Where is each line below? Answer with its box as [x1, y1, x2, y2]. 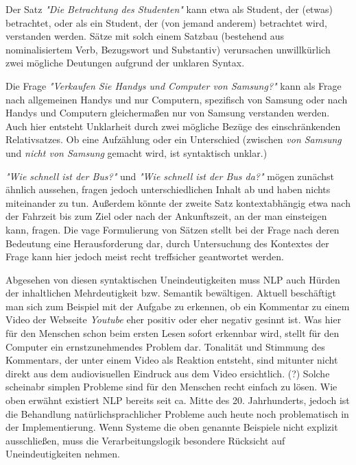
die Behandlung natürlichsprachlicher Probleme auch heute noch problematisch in [5, 406, 349, 420]
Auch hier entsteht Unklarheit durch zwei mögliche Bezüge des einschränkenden [5, 118, 341, 133]
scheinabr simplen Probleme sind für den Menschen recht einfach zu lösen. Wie [5, 379, 337, 394]
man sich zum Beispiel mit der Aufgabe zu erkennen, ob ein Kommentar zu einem [5, 299, 350, 313]
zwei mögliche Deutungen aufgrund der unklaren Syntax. [5, 55, 245, 70]
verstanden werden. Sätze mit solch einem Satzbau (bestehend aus [5, 29, 284, 43]
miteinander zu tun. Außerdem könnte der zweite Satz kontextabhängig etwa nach [5, 195, 351, 210]
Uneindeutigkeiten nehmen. [5, 447, 120, 461]
